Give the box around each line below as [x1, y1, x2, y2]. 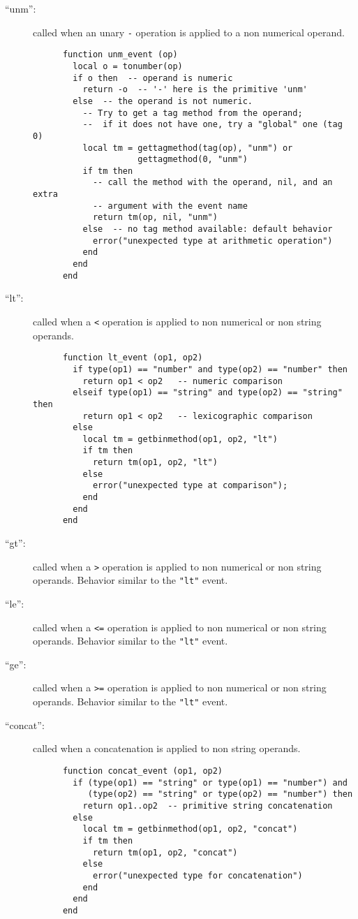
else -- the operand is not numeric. [73, 96, 253, 106]
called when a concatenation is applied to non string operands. [33, 741, 301, 756]
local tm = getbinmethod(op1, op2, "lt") [82, 434, 278, 444]
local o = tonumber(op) [73, 61, 183, 71]
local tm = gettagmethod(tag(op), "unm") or [82, 142, 293, 153]
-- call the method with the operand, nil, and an [92, 177, 333, 188]
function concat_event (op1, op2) [62, 765, 223, 776]
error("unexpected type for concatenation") [92, 870, 303, 881]
